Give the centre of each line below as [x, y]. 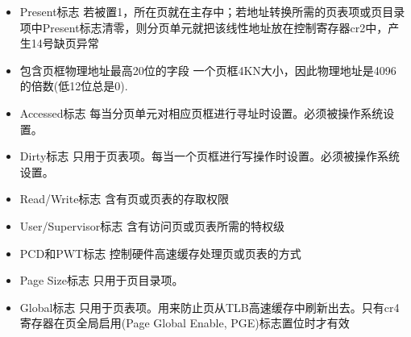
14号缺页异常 [65, 43]
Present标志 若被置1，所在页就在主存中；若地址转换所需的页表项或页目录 [212, 11]
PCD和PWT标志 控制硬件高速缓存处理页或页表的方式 [160, 253]
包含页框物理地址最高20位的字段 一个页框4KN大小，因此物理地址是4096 [208, 70]
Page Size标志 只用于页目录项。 [102, 280]
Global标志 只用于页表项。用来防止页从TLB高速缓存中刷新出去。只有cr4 [210, 307]
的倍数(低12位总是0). [74, 86]
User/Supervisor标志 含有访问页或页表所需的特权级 [152, 225]
